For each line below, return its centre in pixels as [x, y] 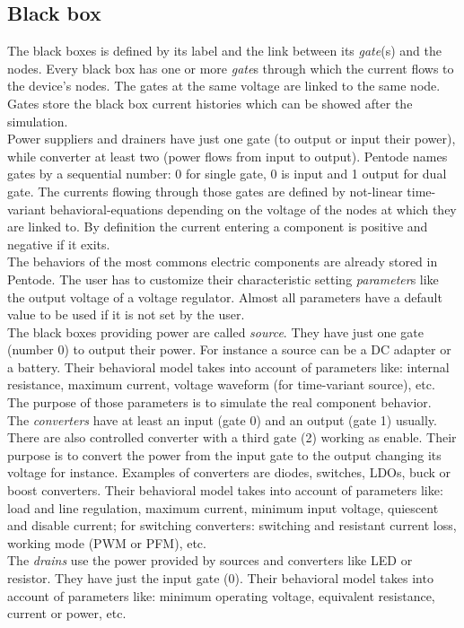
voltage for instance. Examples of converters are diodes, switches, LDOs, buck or [229, 472]
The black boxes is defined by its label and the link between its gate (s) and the [224, 51]
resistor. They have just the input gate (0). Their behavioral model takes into [220, 578]
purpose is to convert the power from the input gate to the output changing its [224, 454]
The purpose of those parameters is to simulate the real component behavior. [219, 402]
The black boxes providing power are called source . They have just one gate [215, 331]
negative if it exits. [59, 244]
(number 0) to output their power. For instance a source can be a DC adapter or [229, 349]
